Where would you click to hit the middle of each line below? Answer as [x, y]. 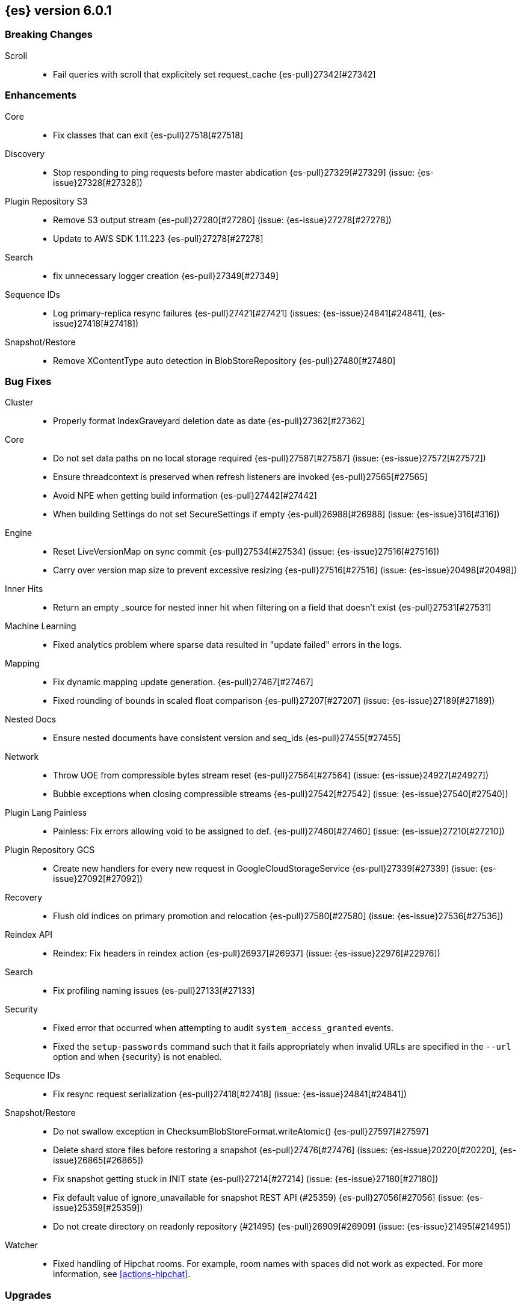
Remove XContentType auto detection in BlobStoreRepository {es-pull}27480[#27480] [224, 360]
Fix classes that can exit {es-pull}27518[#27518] [148, 135]
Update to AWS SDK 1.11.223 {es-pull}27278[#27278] [158, 238]
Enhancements [41, 95]
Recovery [24, 898]
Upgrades [28, 1295]
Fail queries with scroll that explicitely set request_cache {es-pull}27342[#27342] [214, 74]
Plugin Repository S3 [46, 201]
